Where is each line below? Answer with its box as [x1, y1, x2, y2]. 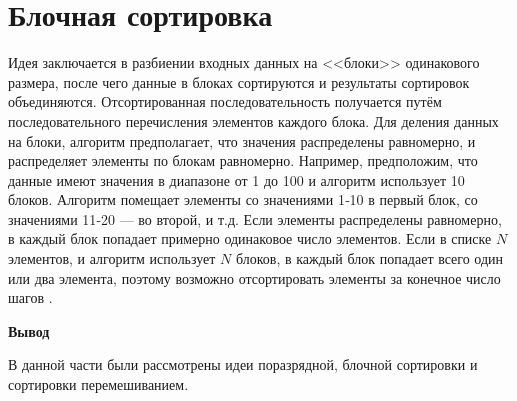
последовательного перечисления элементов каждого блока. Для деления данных [8, 110, 499, 131]
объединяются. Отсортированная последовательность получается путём [8, 91, 442, 112]
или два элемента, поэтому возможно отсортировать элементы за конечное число [8, 267, 501, 288]
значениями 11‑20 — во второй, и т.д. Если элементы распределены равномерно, [8, 208, 502, 229]
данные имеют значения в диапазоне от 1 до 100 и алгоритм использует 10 [8, 169, 465, 190]
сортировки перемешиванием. [8, 374, 189, 395]
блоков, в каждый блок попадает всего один [235, 248, 504, 269]
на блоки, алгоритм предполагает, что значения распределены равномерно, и [8, 130, 476, 151]
